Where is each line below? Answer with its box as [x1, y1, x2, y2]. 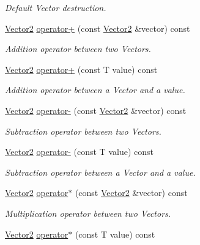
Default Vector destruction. [5, 1, 106, 13]
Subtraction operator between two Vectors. [5, 124, 161, 137]
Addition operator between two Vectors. [5, 42, 151, 55]
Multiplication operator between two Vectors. [5, 206, 171, 219]
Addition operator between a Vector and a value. [5, 83, 185, 96]
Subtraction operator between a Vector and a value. [5, 165, 196, 178]
